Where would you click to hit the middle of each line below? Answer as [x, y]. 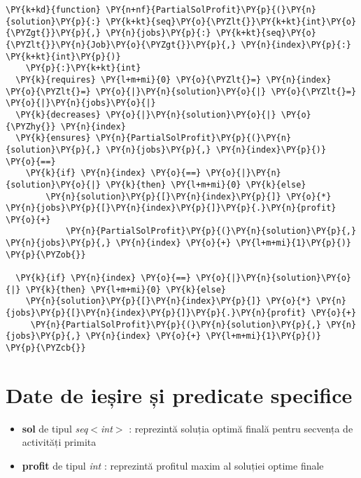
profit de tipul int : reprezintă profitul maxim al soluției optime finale [173, 465]
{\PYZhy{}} [31, 126]
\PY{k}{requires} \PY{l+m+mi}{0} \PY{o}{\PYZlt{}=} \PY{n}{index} [174, 79]
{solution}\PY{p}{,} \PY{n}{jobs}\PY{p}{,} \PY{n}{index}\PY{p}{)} [166, 149]
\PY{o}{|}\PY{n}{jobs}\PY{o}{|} [81, 103]
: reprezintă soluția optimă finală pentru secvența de [241, 428]
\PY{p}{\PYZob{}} [46, 254]
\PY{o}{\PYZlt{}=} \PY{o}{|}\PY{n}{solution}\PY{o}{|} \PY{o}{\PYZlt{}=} [181, 91]
